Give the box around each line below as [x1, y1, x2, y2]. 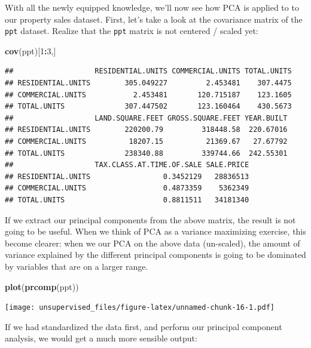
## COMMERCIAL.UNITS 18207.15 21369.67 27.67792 [5, 137, 288, 146]
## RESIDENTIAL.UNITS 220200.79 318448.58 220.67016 [5, 125, 288, 134]
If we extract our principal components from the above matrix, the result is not [5, 213, 296, 226]
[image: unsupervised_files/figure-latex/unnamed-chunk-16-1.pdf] [5, 303, 275, 312]
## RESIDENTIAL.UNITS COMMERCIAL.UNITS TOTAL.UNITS [5, 67, 292, 76]
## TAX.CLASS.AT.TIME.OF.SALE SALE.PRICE [5, 161, 249, 170]
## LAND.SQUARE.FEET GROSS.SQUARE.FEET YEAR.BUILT [5, 113, 288, 122]
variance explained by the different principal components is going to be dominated [5, 248, 306, 261]
